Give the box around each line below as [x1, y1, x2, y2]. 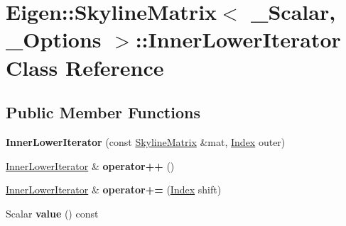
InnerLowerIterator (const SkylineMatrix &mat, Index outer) [6, 134, 286, 149]
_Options [6, 25, 102, 54]
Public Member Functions [6, 101, 200, 123]
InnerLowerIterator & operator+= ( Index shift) [6, 182, 222, 197]
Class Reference [6, 52, 164, 81]
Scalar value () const [6, 205, 99, 220]
